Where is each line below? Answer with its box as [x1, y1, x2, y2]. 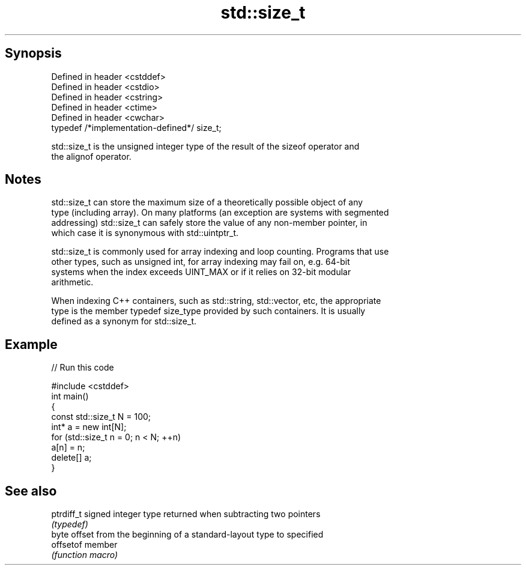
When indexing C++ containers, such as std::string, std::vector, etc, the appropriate [51, 296, 381, 306]
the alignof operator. [51, 151, 131, 162]
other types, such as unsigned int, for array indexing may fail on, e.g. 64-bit [51, 256, 350, 267]
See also [5, 483, 57, 499]
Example [5, 336, 58, 352]
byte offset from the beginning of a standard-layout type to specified [51, 529, 324, 540]
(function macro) [51, 550, 118, 560]
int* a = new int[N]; [51, 422, 127, 432]
